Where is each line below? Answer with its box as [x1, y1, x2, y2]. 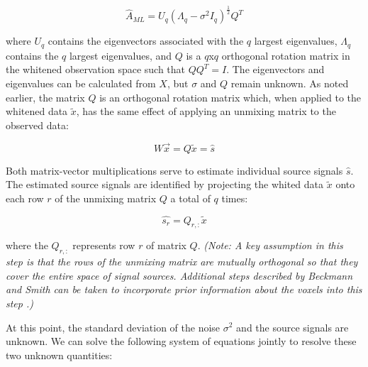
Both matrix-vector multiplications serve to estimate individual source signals [6, 163, 343, 177]
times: [221, 190, 248, 205]
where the [6, 238, 48, 253]
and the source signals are [236, 319, 349, 334]
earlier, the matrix [6, 89, 85, 104]
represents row [72, 238, 135, 253]
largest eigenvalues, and [69, 48, 172, 62]
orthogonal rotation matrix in [221, 48, 350, 62]
